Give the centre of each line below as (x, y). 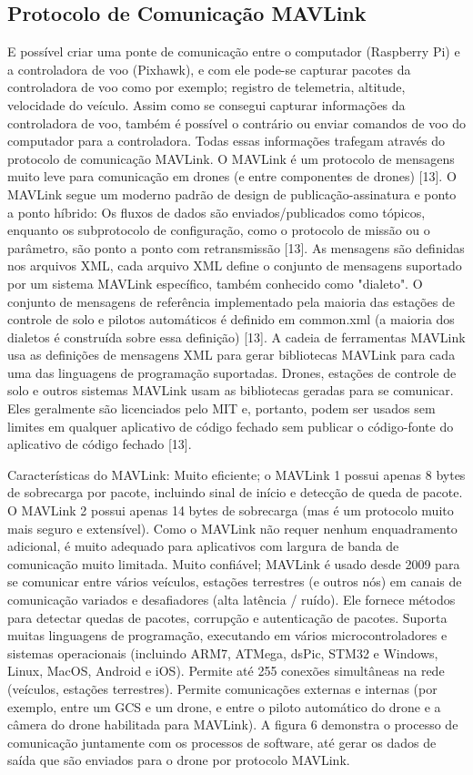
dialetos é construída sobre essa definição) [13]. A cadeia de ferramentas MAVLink (236, 337)
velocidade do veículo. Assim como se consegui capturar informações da (206, 104)
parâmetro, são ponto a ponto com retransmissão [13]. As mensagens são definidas (236, 247)
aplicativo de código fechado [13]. (100, 444)
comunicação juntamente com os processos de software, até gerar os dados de (222, 742)
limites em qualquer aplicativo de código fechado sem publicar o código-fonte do (231, 426)
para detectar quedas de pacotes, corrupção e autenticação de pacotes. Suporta (227, 617)
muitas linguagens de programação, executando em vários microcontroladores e (227, 635)
